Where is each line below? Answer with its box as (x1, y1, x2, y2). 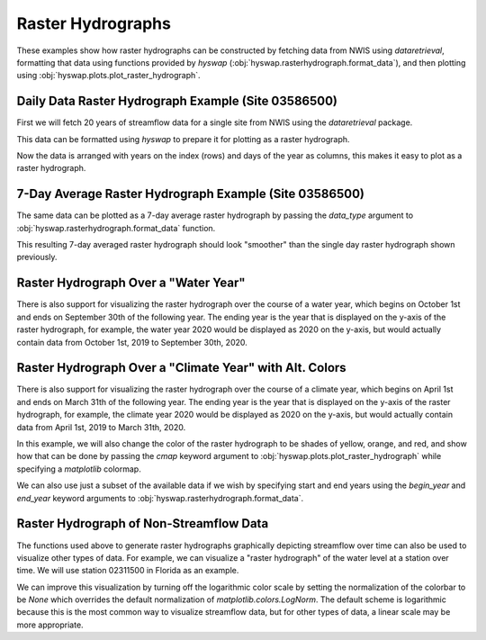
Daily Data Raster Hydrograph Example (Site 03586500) (16, 94, 337, 109)
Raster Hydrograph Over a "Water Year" (16, 275, 247, 291)
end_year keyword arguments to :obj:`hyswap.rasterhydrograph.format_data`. (16, 492, 304, 503)
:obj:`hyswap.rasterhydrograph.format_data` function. (16, 222, 216, 233)
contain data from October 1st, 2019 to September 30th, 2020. (16, 337, 247, 347)
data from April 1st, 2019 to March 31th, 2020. (16, 421, 186, 432)
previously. (16, 252, 58, 263)
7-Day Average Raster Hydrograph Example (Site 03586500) (16, 186, 364, 202)
